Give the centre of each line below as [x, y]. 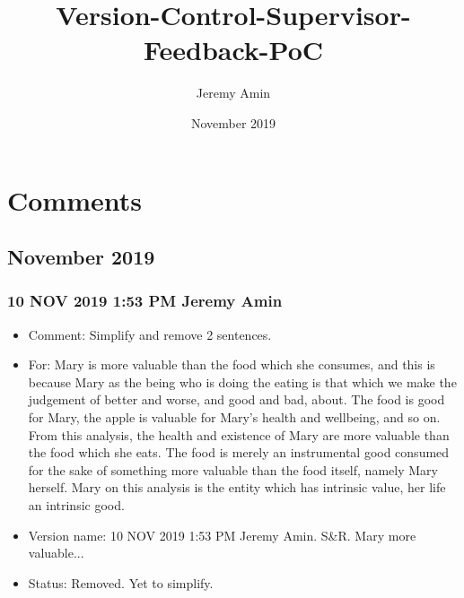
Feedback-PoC [233, 50]
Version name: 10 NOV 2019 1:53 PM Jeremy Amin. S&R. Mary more [222, 535]
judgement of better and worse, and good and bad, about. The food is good [236, 399]
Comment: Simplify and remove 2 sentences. [150, 334]
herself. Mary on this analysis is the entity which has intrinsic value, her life [237, 487]
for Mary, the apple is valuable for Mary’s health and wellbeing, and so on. [234, 417]
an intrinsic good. [76, 505]
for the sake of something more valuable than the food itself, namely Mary [233, 469]
